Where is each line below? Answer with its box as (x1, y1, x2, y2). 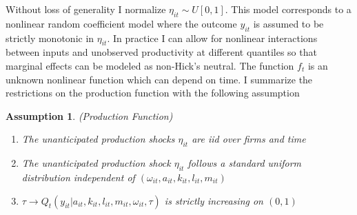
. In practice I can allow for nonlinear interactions (107, 30, 318, 45)
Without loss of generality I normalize (6, 2, 166, 16)
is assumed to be (253, 16, 324, 30)
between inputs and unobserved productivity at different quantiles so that (6, 45, 317, 59)
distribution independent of (21, 170, 135, 184)
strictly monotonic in (6, 30, 94, 45)
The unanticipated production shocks (21, 132, 175, 146)
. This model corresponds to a (225, 2, 351, 16)
